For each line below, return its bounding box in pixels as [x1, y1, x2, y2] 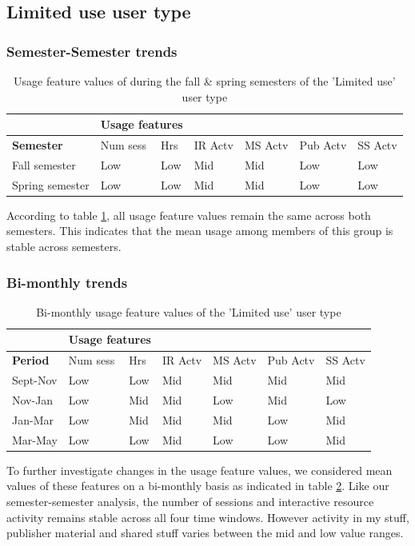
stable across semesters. [6, 238, 122, 254]
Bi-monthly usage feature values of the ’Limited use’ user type [36, 303, 341, 320]
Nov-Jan [12, 391, 54, 408]
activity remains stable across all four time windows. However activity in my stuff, [6, 508, 409, 525]
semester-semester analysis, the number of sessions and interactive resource [6, 492, 374, 509]
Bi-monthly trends [6, 272, 128, 292]
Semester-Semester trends [6, 41, 178, 61]
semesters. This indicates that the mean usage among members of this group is [6, 222, 393, 239]
